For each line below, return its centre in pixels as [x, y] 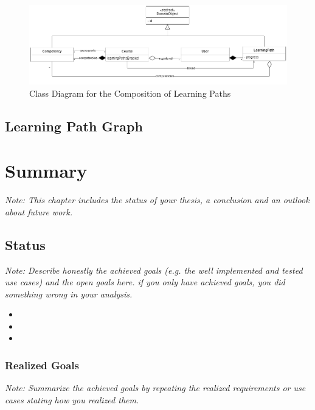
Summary [46, 171]
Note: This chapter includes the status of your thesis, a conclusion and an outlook [157, 200]
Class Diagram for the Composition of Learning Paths [130, 93]
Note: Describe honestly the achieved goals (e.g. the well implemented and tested [154, 270]
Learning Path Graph [74, 126]
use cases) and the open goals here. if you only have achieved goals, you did [145, 282]
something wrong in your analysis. [69, 294]
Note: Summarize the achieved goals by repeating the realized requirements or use [155, 388]
